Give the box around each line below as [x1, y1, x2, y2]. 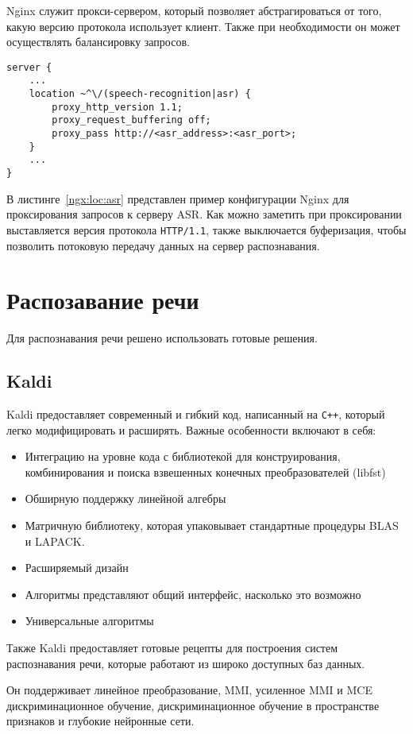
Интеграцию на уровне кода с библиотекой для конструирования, [25, 448, 341, 465]
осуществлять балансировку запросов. [6, 33, 190, 50]
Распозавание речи [6, 284, 199, 316]
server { [6, 61, 52, 73]
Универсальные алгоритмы [25, 612, 154, 629]
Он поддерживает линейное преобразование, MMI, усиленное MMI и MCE [6, 682, 372, 698]
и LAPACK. [25, 532, 85, 549]
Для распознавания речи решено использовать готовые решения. [6, 330, 318, 346]
